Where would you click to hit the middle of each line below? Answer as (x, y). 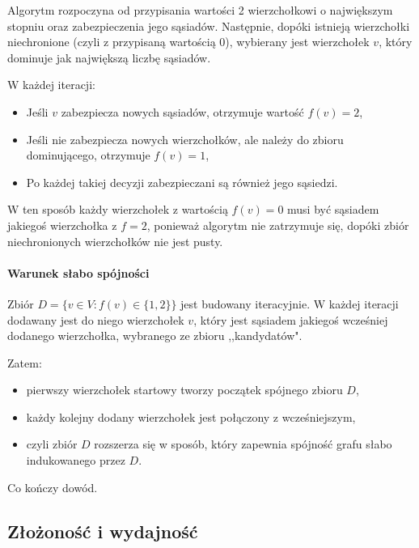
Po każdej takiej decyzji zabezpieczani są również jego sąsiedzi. (182, 182)
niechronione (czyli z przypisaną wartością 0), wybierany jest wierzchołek (188, 42)
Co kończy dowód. (53, 487)
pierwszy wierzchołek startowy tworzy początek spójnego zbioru (184, 390)
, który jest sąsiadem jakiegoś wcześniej (291, 319)
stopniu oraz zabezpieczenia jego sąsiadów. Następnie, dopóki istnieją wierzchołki (209, 25)
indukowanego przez (76, 460)
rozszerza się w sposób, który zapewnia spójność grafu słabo (243, 444)
